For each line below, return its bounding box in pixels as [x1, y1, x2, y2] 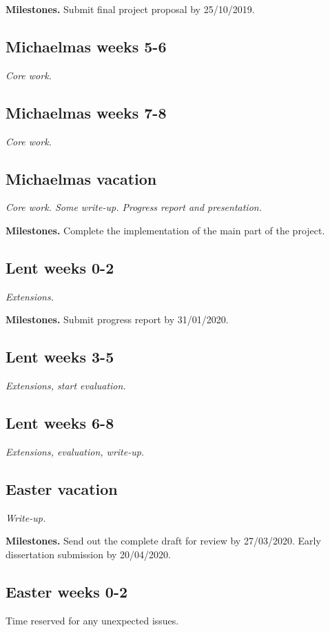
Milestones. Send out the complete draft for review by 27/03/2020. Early [6, 533, 321, 548]
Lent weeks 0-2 [6, 256, 114, 278]
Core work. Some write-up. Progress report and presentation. [6, 200, 262, 214]
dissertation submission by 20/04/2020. [6, 547, 171, 561]
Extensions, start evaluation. [6, 378, 126, 393]
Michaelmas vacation [6, 167, 157, 189]
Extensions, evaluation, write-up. [6, 444, 145, 458]
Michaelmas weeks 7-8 [6, 101, 167, 123]
